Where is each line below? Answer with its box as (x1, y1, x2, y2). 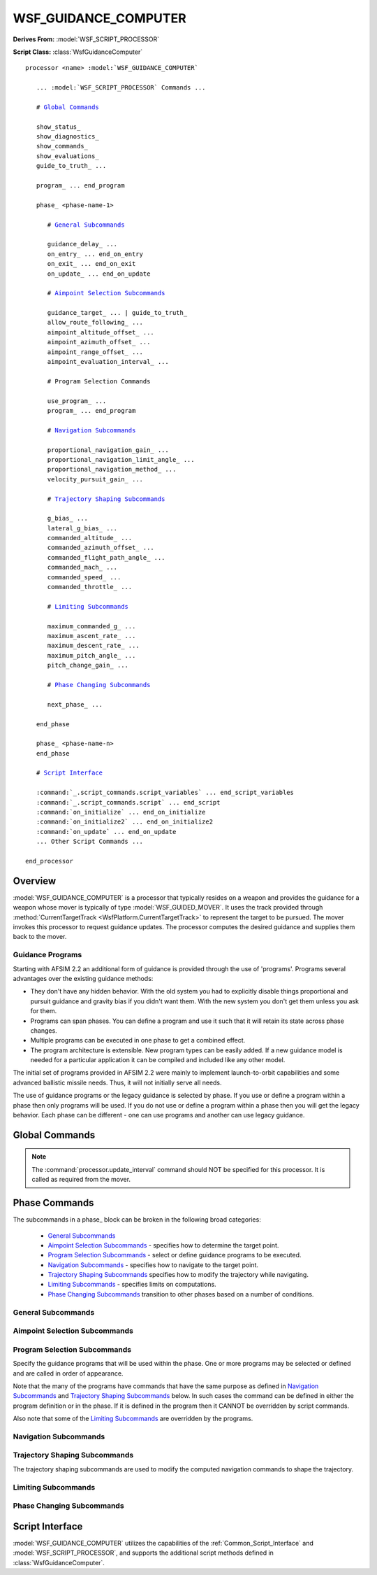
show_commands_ (36, 142, 89, 150)
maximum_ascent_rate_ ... (47, 632, 136, 640)
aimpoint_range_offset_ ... (47, 348, 143, 356)
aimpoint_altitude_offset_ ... (47, 328, 155, 336)
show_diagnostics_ (36, 133, 99, 141)
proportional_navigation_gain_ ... (47, 446, 169, 454)
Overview (13, 875, 57, 887)
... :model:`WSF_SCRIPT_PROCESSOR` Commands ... (36, 84, 206, 92)
